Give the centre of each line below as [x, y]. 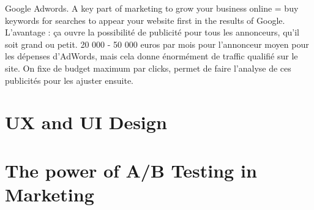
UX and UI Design [86, 122]
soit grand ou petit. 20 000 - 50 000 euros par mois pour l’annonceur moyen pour [157, 44]
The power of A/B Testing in [131, 170]
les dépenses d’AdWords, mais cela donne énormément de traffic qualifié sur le [151, 56]
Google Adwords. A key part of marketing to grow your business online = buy [152, 8]
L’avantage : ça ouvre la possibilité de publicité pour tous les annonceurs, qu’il [152, 32]
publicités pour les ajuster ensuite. [69, 80]
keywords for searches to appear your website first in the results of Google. [145, 20]
